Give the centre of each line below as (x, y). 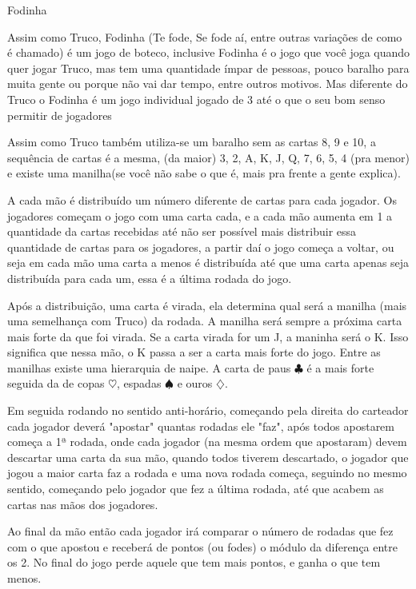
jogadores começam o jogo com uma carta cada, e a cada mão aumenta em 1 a (200, 215)
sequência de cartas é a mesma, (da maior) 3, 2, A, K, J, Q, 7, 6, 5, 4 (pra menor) (208, 157)
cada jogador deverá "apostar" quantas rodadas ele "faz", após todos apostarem (201, 426)
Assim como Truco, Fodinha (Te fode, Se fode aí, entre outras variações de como (205, 36)
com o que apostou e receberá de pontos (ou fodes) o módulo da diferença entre (203, 546)
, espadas (139, 383)
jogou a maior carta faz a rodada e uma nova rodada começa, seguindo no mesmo (207, 473)
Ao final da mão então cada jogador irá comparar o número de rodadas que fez (200, 531)
